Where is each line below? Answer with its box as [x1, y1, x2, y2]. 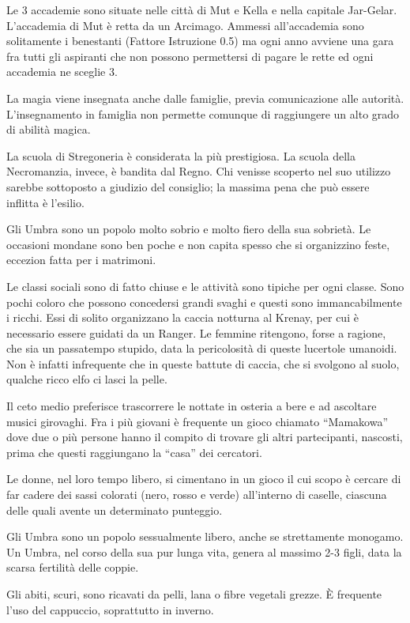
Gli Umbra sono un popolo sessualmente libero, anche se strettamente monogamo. [6, 528, 404, 545]
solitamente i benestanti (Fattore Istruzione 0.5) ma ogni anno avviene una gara [6, 32, 394, 49]
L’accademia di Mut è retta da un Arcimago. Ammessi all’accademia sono [6, 17, 364, 33]
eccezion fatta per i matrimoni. [6, 251, 156, 268]
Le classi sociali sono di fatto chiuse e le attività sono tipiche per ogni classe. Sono [6, 278, 404, 294]
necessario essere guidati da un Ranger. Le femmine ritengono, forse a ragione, [6, 324, 386, 341]
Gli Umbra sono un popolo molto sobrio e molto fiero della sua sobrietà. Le [6, 221, 371, 237]
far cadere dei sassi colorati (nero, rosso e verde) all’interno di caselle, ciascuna [6, 486, 387, 503]
